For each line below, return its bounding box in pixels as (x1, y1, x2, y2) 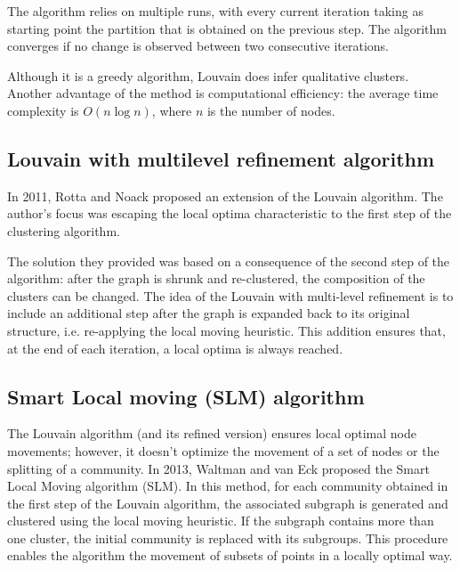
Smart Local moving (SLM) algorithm (7, 382, 365, 410)
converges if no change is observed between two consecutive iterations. (7, 37, 389, 55)
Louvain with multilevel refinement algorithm (7, 144, 435, 172)
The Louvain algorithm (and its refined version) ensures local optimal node (7, 424, 416, 443)
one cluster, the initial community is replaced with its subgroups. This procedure (7, 528, 448, 547)
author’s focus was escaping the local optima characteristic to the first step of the (7, 204, 452, 223)
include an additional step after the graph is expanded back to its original (7, 304, 410, 322)
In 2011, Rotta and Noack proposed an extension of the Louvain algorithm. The (7, 186, 443, 205)
